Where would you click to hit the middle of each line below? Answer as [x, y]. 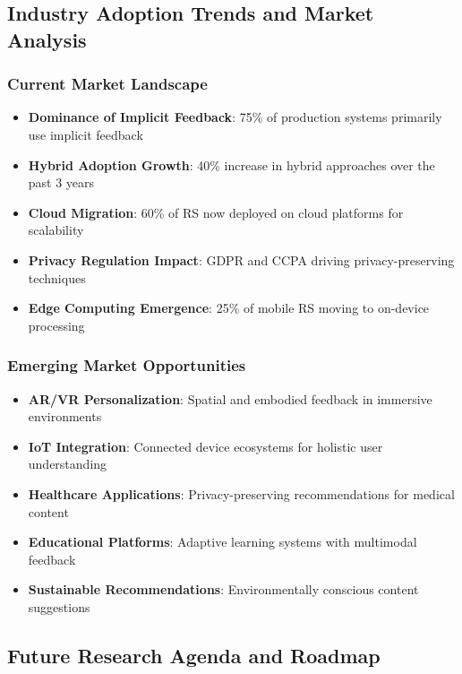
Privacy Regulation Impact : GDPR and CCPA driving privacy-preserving [241, 259]
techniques [57, 277]
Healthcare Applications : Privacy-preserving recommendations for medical [241, 493]
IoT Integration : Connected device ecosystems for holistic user [205, 446]
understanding [68, 464]
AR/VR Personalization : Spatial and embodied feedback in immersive [230, 398]
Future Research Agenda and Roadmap [194, 655]
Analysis [47, 39]
